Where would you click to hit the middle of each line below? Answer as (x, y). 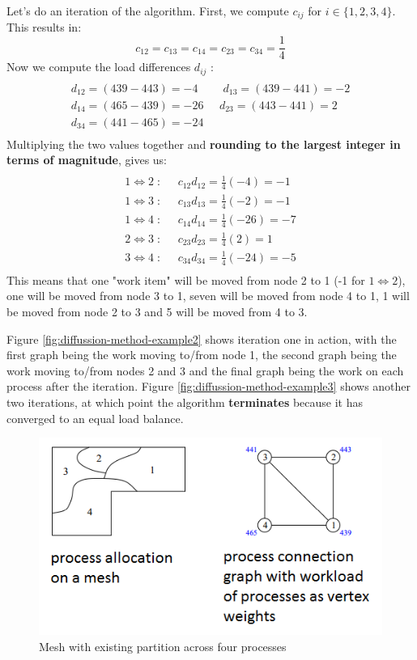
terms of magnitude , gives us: (87, 160)
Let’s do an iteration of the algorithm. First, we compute (148, 11)
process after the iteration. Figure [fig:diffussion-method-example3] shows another (209, 386)
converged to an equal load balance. (95, 418)
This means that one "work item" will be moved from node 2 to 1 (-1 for (186, 279)
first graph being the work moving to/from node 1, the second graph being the (202, 355)
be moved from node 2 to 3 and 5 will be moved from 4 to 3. (157, 312)
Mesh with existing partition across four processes (163, 646)
